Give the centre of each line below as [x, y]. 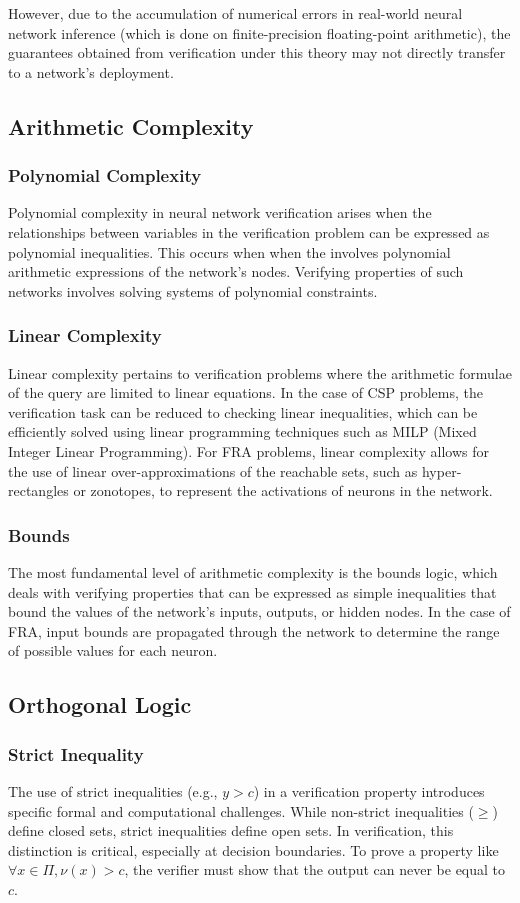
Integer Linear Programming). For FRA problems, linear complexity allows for [248, 450]
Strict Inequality [76, 753]
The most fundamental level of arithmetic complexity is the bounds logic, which [253, 571]
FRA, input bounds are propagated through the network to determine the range [254, 630]
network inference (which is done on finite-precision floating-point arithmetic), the [259, 32]
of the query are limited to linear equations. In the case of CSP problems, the [246, 392]
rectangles [38, 490]
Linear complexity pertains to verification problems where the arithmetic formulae [260, 372]
